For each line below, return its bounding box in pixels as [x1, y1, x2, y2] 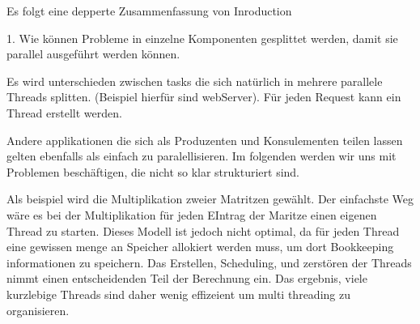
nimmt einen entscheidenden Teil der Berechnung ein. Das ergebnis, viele [6, 270, 367, 287]
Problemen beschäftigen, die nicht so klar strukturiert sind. [6, 163, 300, 180]
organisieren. [6, 301, 70, 318]
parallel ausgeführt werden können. [6, 45, 180, 62]
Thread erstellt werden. [6, 104, 122, 121]
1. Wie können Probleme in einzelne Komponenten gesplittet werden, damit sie [6, 29, 398, 46]
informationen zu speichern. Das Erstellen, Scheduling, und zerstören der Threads [6, 254, 412, 271]
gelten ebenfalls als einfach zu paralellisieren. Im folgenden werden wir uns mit [6, 147, 397, 164]
